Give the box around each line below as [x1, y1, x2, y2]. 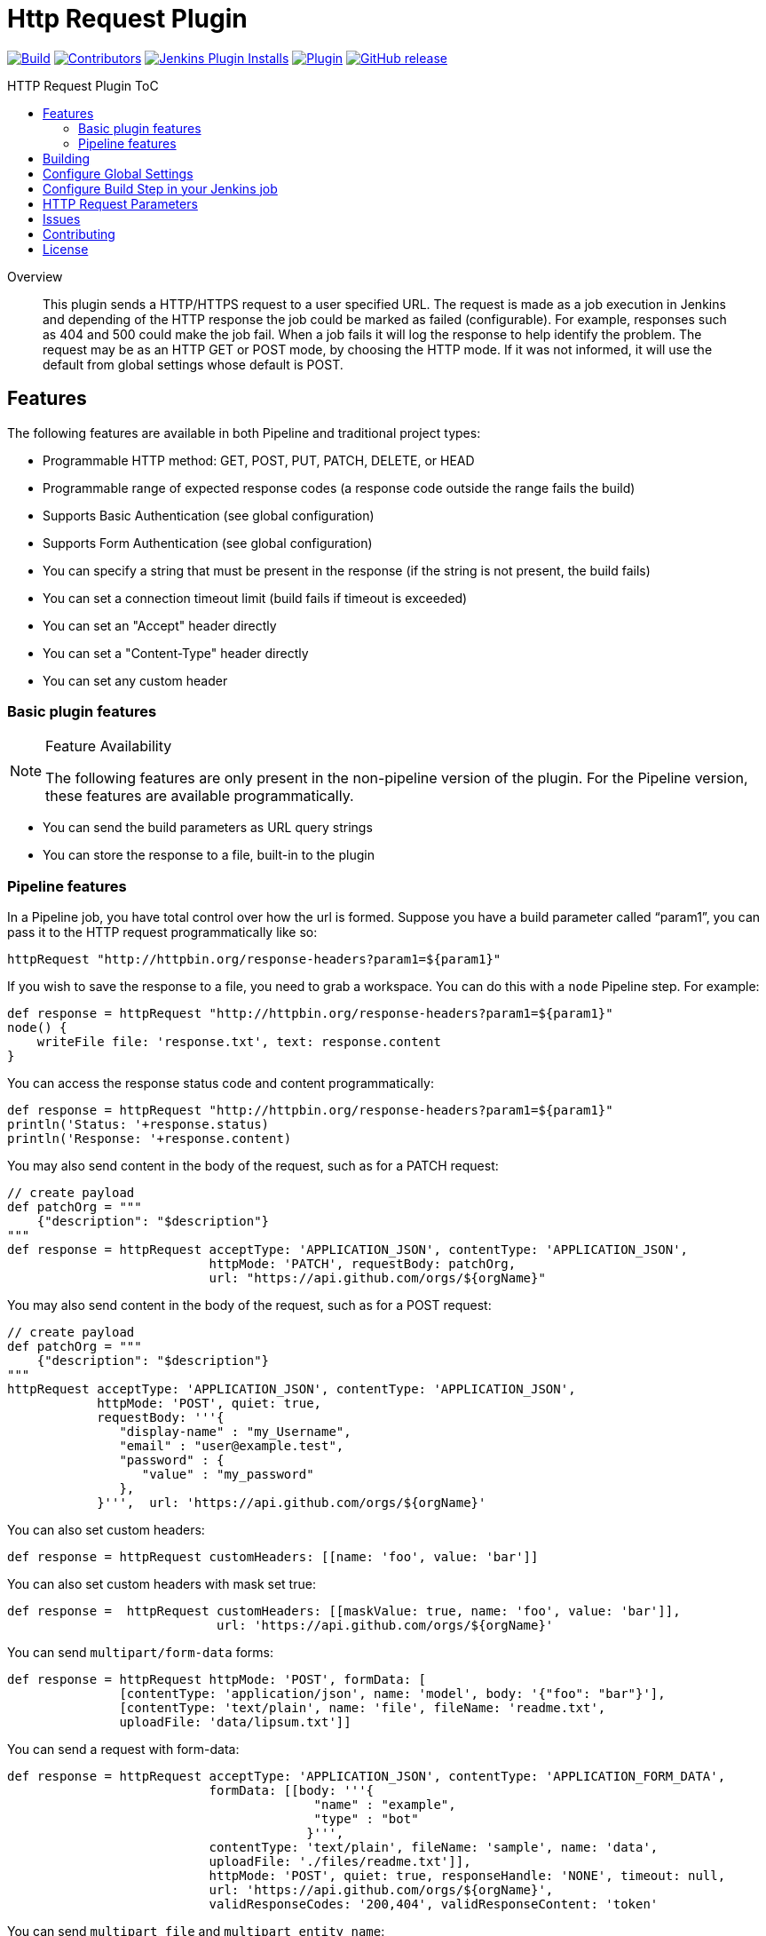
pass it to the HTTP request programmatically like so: [7, 924, 318, 940]
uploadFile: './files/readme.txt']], [209, 1854, 471, 1869]
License [43, 241, 89, 257]
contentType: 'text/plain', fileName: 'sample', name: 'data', [209, 1840, 659, 1855]
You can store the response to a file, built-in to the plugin [43, 847, 375, 863]
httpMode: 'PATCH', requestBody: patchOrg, [209, 1257, 517, 1272]
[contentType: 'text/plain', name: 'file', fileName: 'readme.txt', [119, 1701, 606, 1716]
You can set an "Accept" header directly [43, 617, 277, 633]
